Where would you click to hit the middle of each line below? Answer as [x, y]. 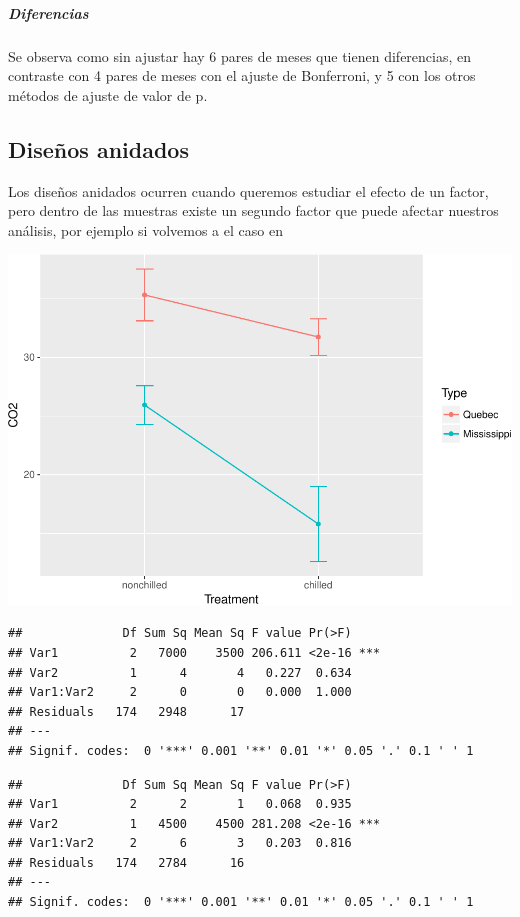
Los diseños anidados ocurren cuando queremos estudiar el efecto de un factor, [248, 190]
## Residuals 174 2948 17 [126, 711]
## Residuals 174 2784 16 [126, 862]
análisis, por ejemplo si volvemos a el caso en [145, 229]
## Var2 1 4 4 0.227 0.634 [180, 672]
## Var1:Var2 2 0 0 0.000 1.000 [180, 692]
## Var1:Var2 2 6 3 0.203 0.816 [180, 843]
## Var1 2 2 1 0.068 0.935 [180, 804]
